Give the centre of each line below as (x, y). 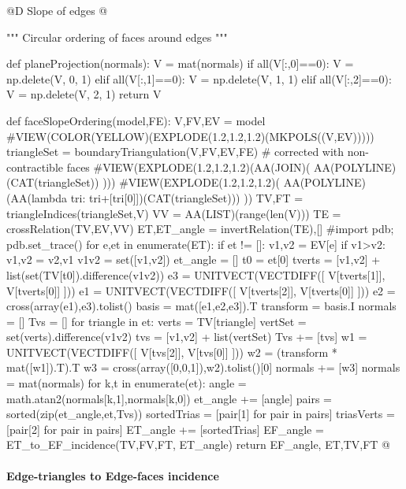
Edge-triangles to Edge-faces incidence (113, 475)
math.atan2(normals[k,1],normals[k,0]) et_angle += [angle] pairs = (169, 398)
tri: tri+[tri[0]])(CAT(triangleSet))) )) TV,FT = (187, 197)
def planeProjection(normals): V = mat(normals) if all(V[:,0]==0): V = (180, 63)
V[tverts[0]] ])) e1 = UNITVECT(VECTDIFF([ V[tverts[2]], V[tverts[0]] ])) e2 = (201, 290)
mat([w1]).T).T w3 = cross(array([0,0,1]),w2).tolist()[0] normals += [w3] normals (203, 367)
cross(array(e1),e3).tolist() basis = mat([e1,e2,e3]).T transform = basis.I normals (201, 306)
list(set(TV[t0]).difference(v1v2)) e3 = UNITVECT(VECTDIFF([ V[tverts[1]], (196, 274)
